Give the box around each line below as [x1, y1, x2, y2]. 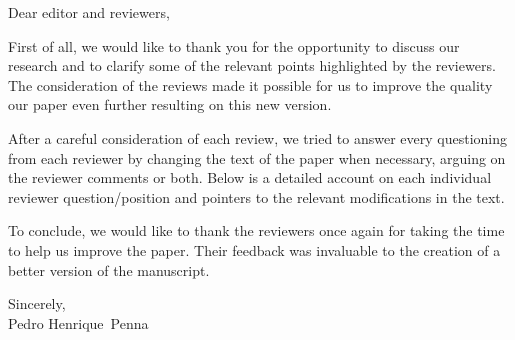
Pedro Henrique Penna [8, 312, 149, 333]
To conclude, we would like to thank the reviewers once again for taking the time [8, 220, 505, 241]
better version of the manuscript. [8, 259, 210, 280]
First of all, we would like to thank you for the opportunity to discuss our [8, 35, 460, 56]
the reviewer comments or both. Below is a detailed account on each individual [8, 167, 492, 188]
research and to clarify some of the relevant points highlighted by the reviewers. [8, 55, 496, 76]
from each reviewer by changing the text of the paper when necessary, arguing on [8, 147, 506, 168]
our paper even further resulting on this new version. [8, 94, 332, 115]
